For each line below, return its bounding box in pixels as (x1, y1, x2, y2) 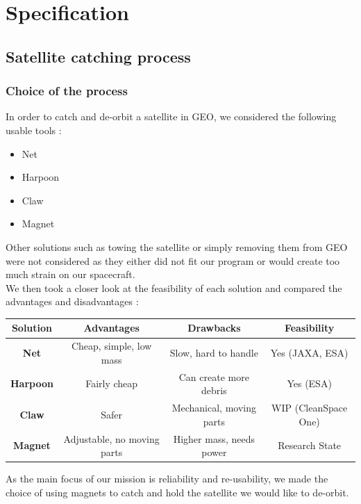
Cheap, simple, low (71, 339, 152, 353)
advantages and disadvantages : (6, 294, 139, 309)
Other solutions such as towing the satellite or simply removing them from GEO (6, 239, 348, 254)
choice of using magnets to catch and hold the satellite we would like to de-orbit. (6, 485, 349, 499)
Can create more (178, 369, 249, 384)
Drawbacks (187, 320, 241, 335)
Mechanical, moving (171, 400, 256, 415)
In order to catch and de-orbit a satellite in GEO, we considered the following (6, 109, 337, 124)
